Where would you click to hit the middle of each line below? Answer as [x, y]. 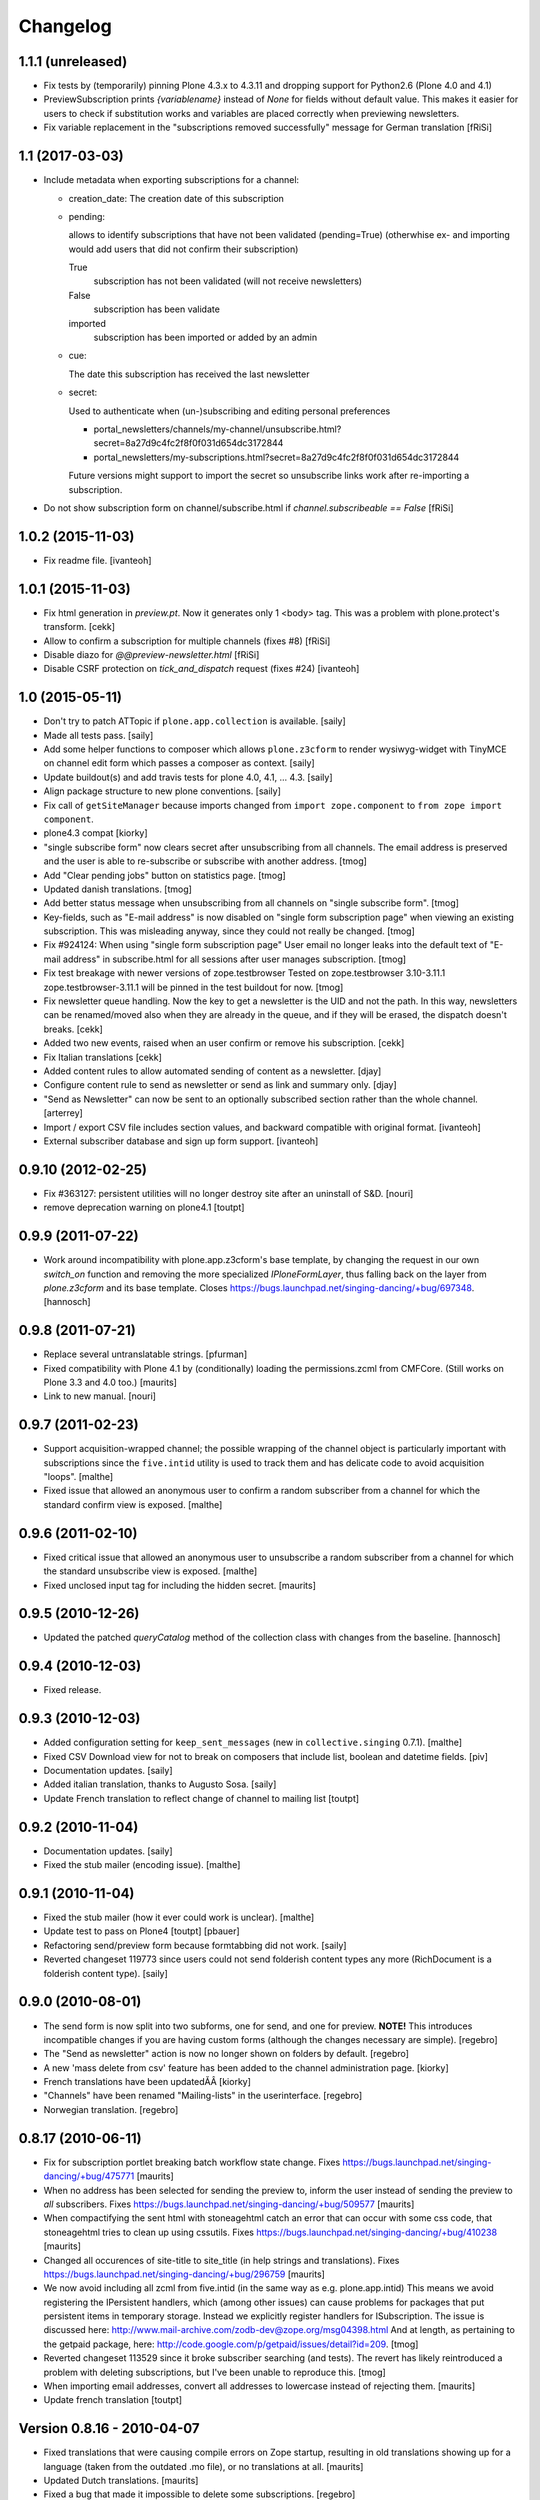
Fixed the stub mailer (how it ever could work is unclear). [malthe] [179, 1917]
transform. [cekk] [79, 627]
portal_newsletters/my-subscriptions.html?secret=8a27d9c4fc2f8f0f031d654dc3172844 [276, 457]
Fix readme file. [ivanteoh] [97, 560]
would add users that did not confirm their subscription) [183, 249]
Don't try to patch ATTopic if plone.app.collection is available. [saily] [195, 721]
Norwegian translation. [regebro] [111, 2109]
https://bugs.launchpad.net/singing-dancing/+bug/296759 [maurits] [184, 2274]
